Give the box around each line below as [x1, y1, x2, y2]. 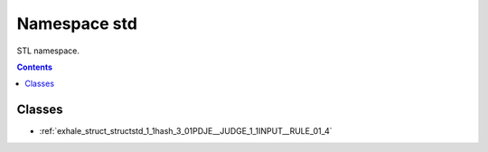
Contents [16, 62, 53, 72]
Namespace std [16, 14, 137, 33]
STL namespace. [16, 45, 80, 56]
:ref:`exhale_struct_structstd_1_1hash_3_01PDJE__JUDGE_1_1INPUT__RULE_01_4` [39, 126, 333, 137]
